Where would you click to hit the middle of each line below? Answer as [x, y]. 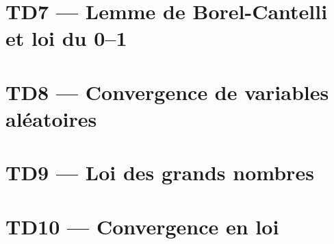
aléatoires [51, 118]
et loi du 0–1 [66, 38]
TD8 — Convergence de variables [167, 91]
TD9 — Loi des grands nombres [160, 172]
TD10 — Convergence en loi [142, 226]
